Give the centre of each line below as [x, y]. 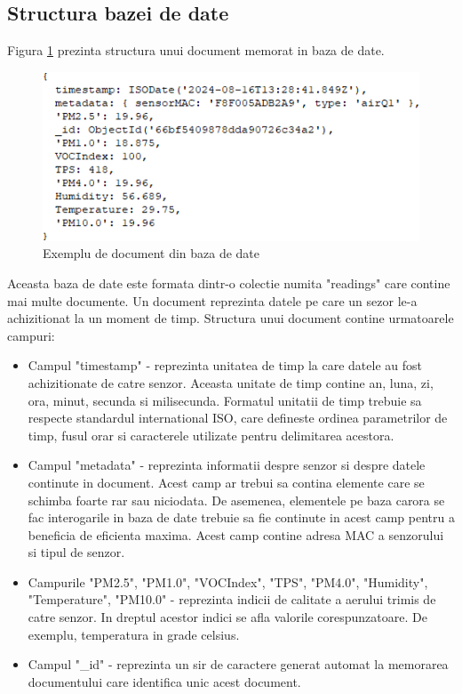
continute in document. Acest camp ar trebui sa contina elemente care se [226, 482]
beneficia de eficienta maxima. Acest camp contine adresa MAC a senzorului [236, 534]
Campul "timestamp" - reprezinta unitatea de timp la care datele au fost [225, 365]
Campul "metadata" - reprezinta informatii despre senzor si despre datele [227, 465]
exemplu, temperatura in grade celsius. [134, 634]
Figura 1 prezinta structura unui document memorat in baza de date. [196, 50]
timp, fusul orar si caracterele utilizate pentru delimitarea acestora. [211, 435]
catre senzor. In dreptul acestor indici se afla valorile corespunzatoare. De [227, 617]
